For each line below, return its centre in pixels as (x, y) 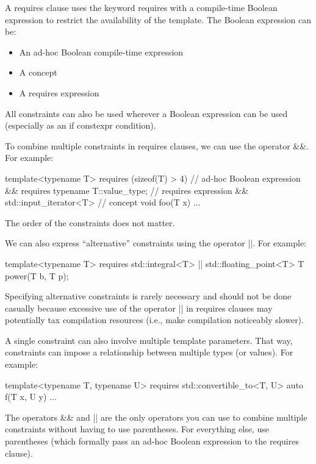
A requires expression (59, 92)
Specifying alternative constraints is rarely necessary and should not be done (148, 296)
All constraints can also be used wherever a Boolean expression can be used (146, 113)
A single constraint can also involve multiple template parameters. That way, (149, 340)
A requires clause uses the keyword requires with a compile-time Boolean (141, 7)
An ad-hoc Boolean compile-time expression (101, 52)
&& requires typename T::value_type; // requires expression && (127, 190)
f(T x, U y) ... (31, 397)
